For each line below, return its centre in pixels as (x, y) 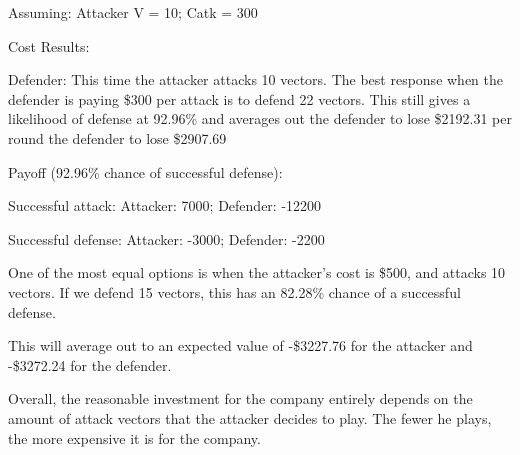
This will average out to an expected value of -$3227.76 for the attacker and (240, 345)
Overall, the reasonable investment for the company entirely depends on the (240, 398)
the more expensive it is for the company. (134, 437)
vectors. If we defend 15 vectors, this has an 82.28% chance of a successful (234, 291)
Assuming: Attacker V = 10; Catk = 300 (133, 12)
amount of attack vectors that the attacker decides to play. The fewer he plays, (250, 417)
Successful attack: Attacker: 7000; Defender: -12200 (165, 205)
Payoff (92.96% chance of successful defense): (145, 171)
